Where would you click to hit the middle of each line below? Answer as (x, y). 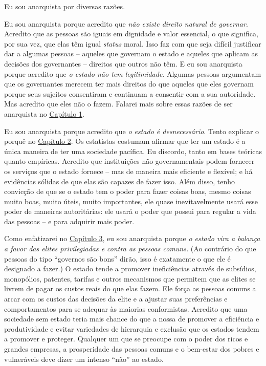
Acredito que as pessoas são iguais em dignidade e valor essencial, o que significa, (131, 34)
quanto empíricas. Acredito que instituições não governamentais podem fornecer (129, 161)
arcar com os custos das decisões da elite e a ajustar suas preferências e (116, 299)
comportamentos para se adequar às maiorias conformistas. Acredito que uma (126, 308)
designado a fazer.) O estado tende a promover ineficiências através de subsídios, (130, 268)
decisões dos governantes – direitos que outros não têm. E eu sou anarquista (123, 63)
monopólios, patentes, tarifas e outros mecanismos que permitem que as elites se (130, 278)
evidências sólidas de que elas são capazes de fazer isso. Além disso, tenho (120, 181)
